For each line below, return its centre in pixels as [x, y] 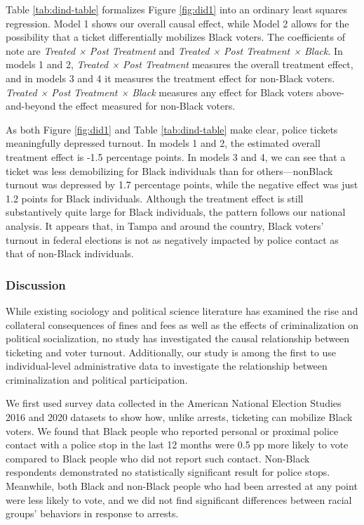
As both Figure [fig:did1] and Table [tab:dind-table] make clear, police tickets [172, 129]
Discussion [36, 284]
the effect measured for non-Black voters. [147, 106]
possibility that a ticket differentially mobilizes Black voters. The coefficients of [175, 37]
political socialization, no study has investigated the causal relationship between [178, 338]
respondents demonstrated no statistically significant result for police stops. [168, 472]
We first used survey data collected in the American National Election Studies [174, 403]
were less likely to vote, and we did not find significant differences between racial [179, 499]
